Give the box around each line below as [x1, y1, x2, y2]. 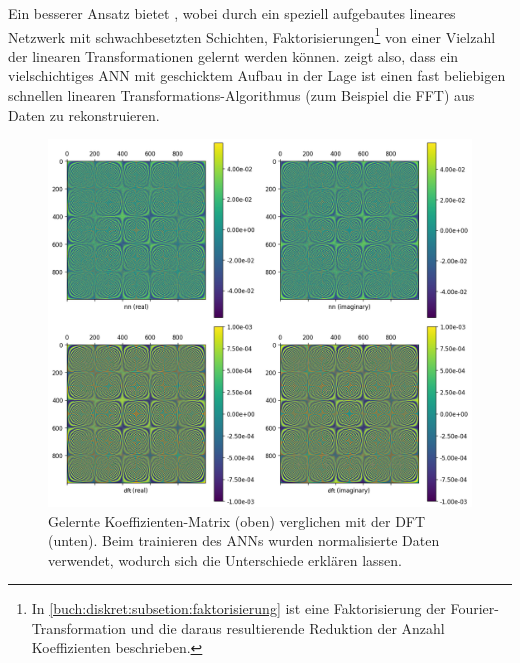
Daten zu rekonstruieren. [8, 104, 160, 125]
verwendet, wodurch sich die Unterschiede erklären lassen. [48, 549, 402, 570]
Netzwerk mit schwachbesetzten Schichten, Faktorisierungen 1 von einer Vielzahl [8, 23, 496, 47]
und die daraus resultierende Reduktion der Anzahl [130, 617, 445, 638]
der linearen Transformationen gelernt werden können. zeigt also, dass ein [8, 45, 459, 66]
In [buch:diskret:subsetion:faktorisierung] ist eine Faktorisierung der [31, 598, 446, 619]
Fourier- [450, 598, 499, 619]
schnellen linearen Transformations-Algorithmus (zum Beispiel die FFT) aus [8, 85, 475, 106]
